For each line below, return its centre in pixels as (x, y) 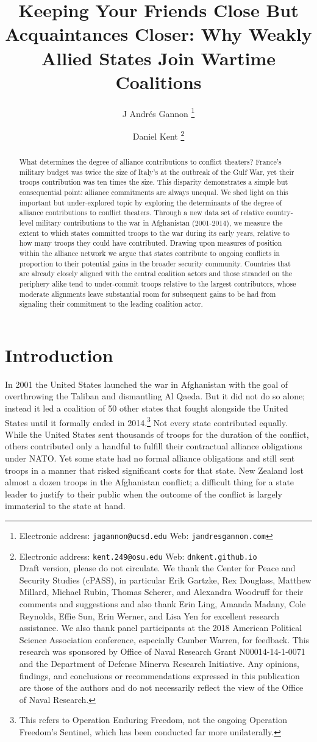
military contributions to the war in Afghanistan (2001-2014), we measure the (159, 222)
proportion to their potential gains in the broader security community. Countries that (155, 263)
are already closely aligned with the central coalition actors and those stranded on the (156, 273)
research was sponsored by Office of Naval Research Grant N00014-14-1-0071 (162, 651)
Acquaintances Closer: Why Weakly (158, 34)
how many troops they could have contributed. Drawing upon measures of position (151, 243)
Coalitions (158, 81)
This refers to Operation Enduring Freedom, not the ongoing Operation (153, 720)
